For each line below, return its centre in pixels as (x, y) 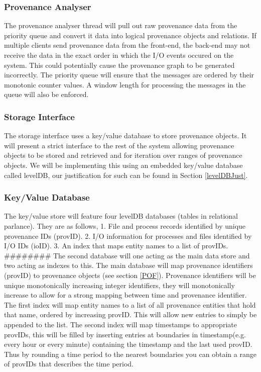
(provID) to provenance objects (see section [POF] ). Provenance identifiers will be (130, 275)
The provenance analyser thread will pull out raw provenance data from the (121, 25)
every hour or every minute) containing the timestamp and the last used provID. (128, 344)
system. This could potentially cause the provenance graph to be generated (119, 65)
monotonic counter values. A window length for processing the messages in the (125, 84)
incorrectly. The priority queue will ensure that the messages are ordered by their (129, 75)
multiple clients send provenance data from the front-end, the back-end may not (127, 45)
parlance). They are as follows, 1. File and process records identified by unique (125, 225)
